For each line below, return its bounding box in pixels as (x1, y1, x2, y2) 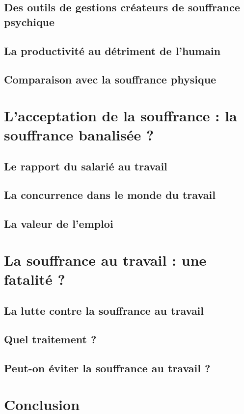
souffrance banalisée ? (4, 125, 154, 145)
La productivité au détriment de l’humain (4, 43, 221, 58)
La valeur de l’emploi (4, 216, 113, 231)
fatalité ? (4, 269, 65, 289)
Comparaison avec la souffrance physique (4, 72, 217, 87)
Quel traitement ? (4, 331, 97, 347)
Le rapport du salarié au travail (4, 158, 167, 173)
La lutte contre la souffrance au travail (4, 303, 204, 318)
